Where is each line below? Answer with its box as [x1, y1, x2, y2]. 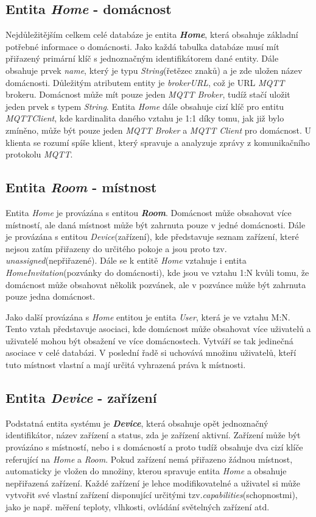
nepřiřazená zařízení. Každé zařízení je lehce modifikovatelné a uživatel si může [5, 476, 300, 489]
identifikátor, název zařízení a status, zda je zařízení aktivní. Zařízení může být [5, 428, 301, 441]
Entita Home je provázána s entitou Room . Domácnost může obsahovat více [5, 206, 292, 219]
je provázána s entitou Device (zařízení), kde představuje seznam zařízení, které [5, 230, 299, 243]
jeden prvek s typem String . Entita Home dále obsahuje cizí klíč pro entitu [5, 99, 284, 112]
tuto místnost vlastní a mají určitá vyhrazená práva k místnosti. [5, 358, 246, 371]
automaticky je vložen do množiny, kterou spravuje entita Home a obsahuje [5, 465, 287, 477]
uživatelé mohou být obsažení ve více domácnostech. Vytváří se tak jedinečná [5, 334, 293, 347]
